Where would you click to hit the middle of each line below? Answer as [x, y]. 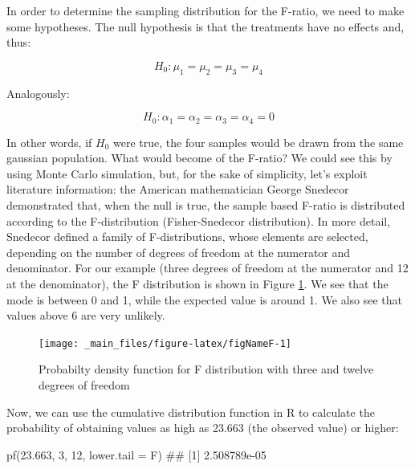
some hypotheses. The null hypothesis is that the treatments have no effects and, [205, 26]
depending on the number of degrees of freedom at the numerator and [179, 252]
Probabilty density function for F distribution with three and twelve [206, 369]
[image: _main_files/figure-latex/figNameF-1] [165, 343]
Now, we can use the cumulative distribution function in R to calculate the [191, 412]
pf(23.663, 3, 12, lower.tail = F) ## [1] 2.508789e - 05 [136, 454]
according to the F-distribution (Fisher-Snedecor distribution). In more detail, [199, 220]
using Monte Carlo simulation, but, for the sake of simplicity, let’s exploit [187, 173]
